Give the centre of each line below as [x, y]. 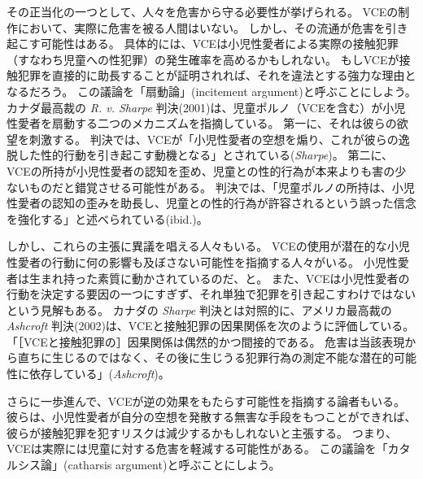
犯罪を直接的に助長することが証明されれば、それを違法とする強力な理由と [217, 75]
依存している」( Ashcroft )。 [99, 374]
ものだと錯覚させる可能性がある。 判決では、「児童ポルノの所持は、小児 [222, 187]
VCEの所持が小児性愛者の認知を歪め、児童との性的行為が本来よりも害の [201, 170]
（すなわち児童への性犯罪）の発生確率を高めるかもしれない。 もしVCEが [203, 59]
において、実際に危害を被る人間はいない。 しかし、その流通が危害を [201, 27]
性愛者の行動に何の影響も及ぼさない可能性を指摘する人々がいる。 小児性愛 [208, 261]
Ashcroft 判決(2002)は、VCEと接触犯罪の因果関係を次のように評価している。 [211, 326]
